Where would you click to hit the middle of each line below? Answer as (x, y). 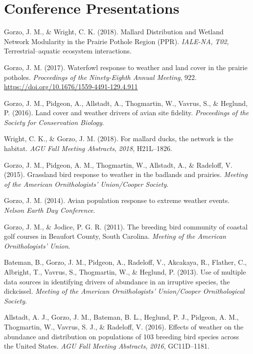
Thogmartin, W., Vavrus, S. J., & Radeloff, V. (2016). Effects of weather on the (124, 326)
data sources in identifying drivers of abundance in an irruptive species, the (117, 281)
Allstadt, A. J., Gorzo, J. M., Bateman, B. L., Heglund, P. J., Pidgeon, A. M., (121, 317)
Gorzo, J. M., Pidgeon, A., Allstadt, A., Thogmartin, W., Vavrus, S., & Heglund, (126, 103)
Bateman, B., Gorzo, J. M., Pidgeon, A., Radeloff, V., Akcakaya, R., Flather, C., (126, 262)
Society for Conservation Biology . (54, 122)
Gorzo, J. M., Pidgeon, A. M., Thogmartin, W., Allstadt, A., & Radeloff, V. (118, 164)
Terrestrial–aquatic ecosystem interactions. (68, 51)
